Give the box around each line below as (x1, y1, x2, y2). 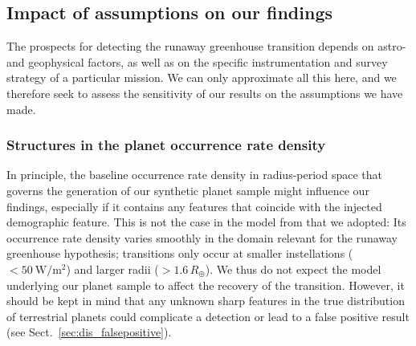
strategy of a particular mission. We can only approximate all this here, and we (6, 69, 397, 86)
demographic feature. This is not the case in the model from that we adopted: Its (6, 214, 406, 230)
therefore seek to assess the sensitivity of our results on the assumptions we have (6, 84, 403, 101)
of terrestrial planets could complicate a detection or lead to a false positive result (6, 307, 410, 324)
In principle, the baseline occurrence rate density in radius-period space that (6, 166, 383, 183)
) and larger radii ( (66, 260, 159, 277)
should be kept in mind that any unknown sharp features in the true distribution (6, 292, 405, 309)
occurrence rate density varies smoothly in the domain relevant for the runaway (6, 229, 398, 246)
